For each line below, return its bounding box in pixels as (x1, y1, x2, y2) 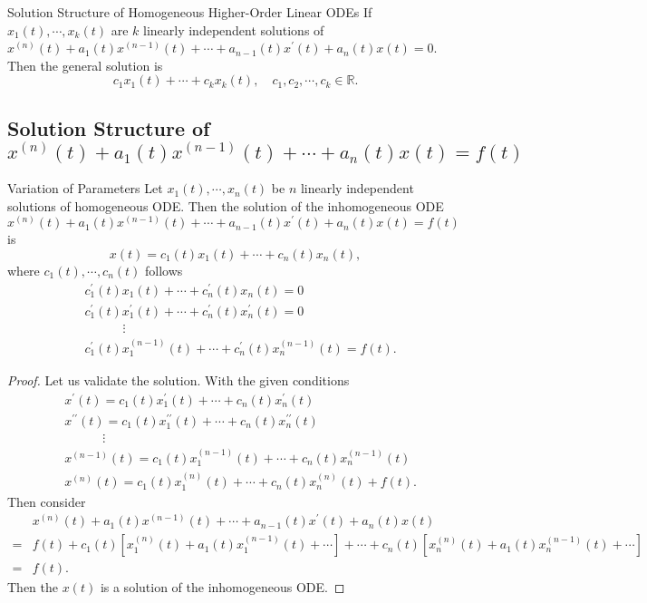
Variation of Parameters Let (7, 179, 163, 198)
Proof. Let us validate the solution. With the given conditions (7, 371, 350, 390)
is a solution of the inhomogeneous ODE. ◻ (100, 578, 345, 597)
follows (145, 260, 183, 279)
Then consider (7, 491, 86, 511)
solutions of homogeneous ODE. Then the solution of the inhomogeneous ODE (7, 196, 444, 215)
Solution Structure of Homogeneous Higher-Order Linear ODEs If (7, 3, 372, 21)
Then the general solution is (7, 55, 163, 74)
